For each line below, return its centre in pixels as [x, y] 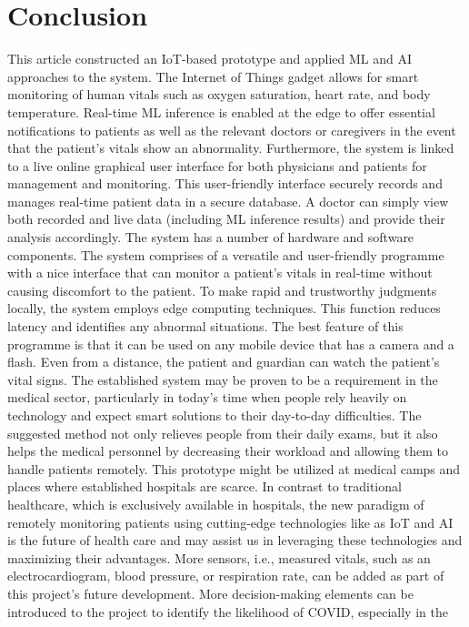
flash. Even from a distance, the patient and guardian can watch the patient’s [224, 362]
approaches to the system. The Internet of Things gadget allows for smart [213, 76]
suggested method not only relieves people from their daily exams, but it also [223, 433]
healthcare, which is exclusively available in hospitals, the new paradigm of [216, 504]
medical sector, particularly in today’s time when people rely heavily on [207, 397]
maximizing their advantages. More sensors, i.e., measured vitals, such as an [219, 557]
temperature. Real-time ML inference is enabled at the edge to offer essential [221, 111]
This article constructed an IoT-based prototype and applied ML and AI [210, 59]
